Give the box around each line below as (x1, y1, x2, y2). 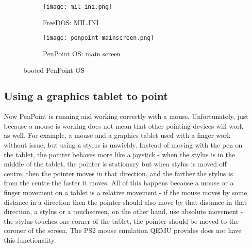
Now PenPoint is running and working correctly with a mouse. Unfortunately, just (4, 111, 249, 121)
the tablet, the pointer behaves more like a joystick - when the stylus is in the (4, 149, 235, 159)
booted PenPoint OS (23, 65, 85, 75)
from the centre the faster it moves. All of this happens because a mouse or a (4, 178, 234, 188)
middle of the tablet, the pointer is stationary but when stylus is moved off (4, 159, 227, 169)
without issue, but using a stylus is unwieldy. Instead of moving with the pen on (4, 140, 243, 150)
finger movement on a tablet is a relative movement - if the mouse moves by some (4, 187, 247, 198)
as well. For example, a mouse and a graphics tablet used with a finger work (4, 130, 231, 140)
